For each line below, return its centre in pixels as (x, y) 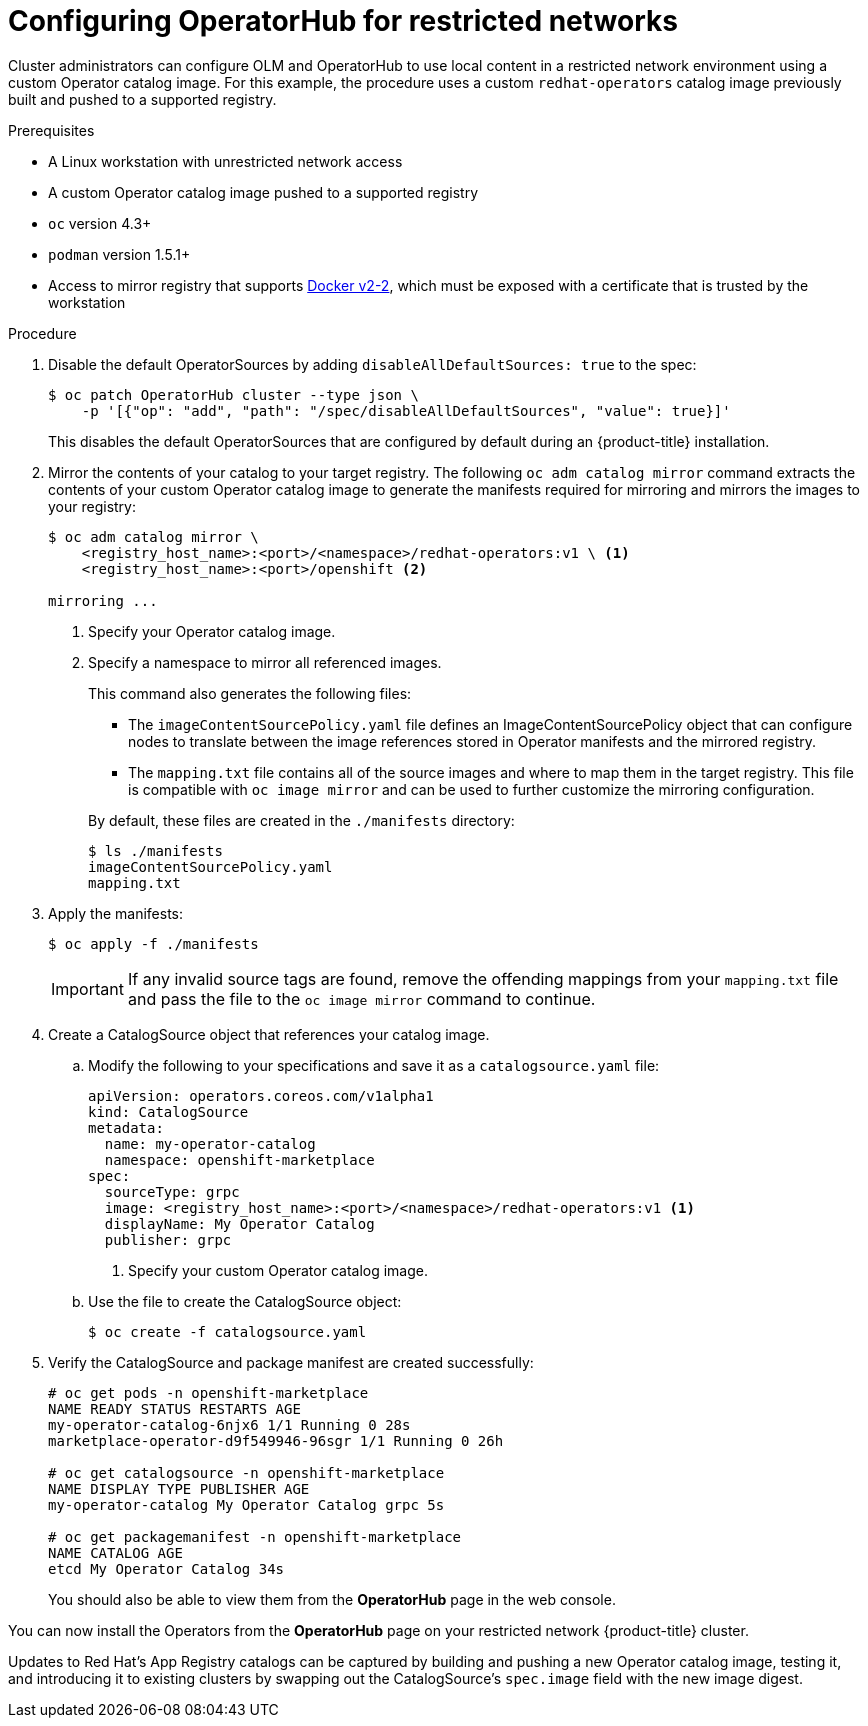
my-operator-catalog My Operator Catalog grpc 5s (246, 1504)
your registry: (92, 506)
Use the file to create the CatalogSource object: (245, 1301)
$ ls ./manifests (155, 850)
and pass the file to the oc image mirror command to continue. (361, 998)
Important (87, 988)
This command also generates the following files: (250, 693)
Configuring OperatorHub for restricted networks (343, 21)
